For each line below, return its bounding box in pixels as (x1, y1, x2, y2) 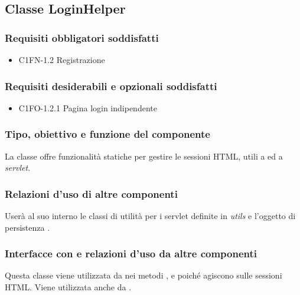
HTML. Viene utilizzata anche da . (5, 281, 132, 293)
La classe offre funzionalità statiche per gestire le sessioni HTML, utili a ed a (5, 150, 283, 162)
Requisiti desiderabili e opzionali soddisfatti (5, 78, 217, 93)
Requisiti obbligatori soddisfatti (5, 30, 159, 45)
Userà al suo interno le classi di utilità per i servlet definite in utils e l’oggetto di (5, 210, 296, 222)
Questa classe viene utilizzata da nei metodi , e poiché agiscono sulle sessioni (5, 269, 282, 281)
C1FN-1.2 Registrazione (18, 54, 105, 65)
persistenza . (5, 221, 50, 233)
